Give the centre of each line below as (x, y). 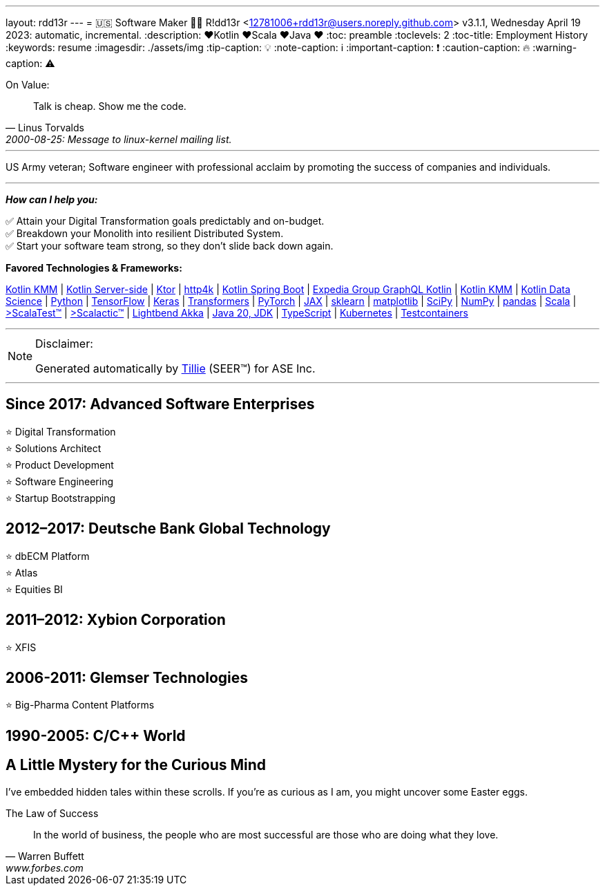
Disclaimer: (64, 344)
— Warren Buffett (45, 856)
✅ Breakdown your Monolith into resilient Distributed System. (145, 233)
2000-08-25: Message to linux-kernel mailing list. (119, 139)
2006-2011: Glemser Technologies (127, 677)
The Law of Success (52, 813)
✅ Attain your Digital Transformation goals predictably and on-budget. (165, 221)
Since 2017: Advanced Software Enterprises (160, 404)
